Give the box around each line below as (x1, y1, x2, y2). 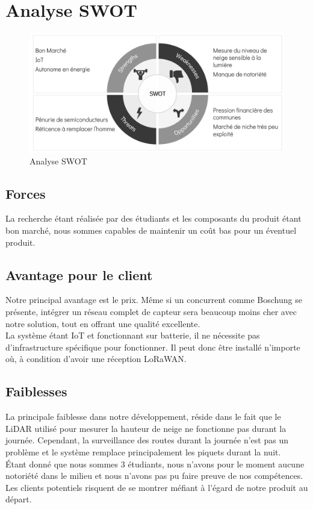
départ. (5, 493, 32, 505)
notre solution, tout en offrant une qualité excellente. (5, 317, 200, 329)
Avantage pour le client (5, 265, 153, 284)
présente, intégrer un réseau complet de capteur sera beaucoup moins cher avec (5, 305, 297, 318)
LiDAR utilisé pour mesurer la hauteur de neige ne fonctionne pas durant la (5, 422, 287, 434)
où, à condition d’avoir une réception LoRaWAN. (5, 352, 187, 365)
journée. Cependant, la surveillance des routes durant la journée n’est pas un (5, 434, 288, 446)
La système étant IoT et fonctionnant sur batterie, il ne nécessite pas (5, 329, 260, 342)
